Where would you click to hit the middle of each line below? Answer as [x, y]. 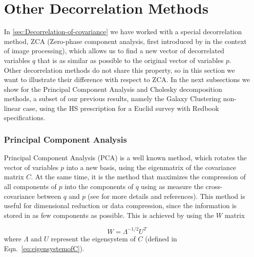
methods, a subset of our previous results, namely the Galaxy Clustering [113, 98]
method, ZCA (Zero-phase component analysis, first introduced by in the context [126, 41]
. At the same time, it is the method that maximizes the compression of [138, 177]
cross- [214, 186]
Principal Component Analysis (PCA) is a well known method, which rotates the [126, 158]
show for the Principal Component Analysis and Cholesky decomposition [113, 89]
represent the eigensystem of [93, 238]
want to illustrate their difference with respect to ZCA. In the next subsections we [127, 79]
